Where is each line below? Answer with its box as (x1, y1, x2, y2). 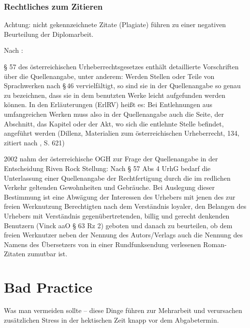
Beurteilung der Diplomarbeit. (4, 29, 94, 39)
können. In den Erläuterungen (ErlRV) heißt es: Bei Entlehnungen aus (4, 99, 213, 109)
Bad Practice (4, 277, 92, 297)
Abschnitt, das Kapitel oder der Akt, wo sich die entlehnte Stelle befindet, (4, 118, 224, 128)
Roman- (203, 239, 227, 249)
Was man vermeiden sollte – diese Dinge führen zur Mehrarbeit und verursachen (4, 305, 242, 315)
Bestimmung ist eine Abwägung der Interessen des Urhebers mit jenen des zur (4, 191, 235, 202)
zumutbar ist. (27, 249, 68, 259)
